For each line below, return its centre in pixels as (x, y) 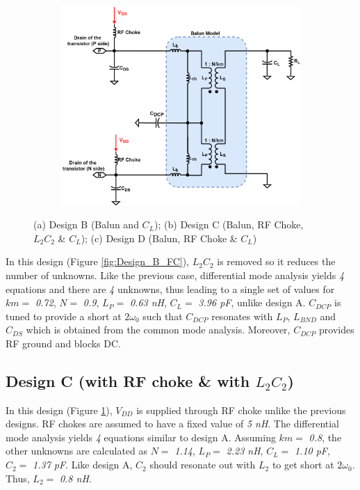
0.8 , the (325, 437)
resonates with (242, 316)
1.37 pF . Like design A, (83, 465)
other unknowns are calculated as (77, 451)
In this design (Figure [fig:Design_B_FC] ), (97, 261)
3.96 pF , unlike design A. (252, 302)
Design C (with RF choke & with (128, 380)
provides (337, 330)
